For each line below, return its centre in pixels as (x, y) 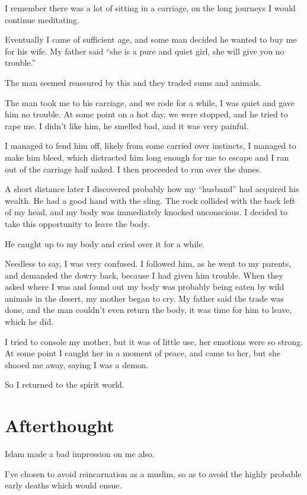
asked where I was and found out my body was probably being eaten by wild (145, 287)
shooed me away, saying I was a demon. (77, 364)
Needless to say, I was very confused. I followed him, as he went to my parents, (148, 264)
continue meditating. (42, 19)
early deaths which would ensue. (63, 485)
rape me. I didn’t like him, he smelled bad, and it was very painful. (127, 125)
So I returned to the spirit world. (65, 384)
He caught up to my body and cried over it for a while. (105, 243)
